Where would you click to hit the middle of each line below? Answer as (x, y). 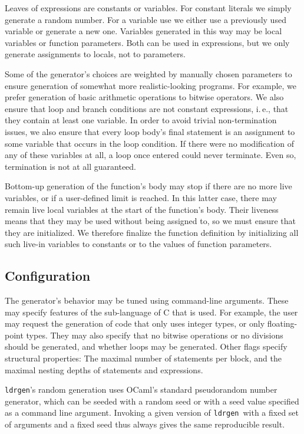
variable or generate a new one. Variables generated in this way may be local (143, 31)
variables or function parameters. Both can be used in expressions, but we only (147, 42)
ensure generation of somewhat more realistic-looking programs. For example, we (151, 85)
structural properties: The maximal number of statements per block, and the (143, 358)
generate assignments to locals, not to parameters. (95, 54)
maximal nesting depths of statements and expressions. (104, 369)
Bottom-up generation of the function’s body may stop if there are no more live (148, 186)
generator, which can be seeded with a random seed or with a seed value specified (152, 401)
